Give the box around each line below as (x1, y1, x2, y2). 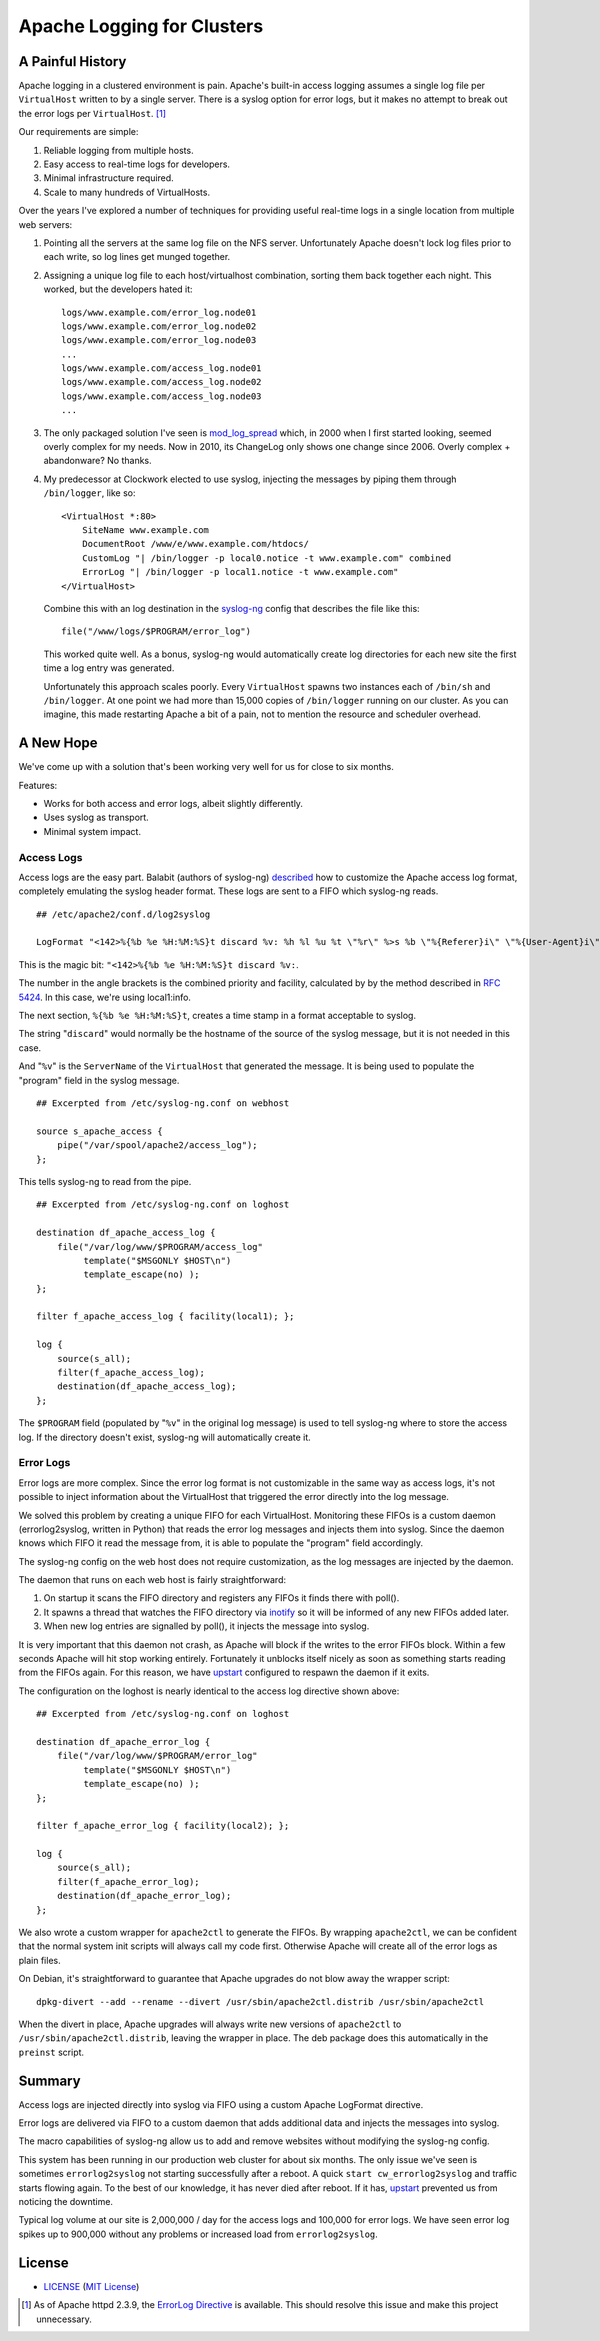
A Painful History (18, 53, 127, 70)
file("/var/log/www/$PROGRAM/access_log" (56, 1241, 264, 1252)
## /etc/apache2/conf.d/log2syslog (36, 908, 211, 920)
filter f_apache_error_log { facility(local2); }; (36, 1820, 290, 1832)
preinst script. (18, 2046, 85, 2058)
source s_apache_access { (36, 1125, 164, 1137)
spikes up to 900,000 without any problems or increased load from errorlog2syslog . (18, 2228, 379, 2240)
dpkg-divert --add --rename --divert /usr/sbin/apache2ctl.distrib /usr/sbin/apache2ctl (36, 1996, 485, 2007)
